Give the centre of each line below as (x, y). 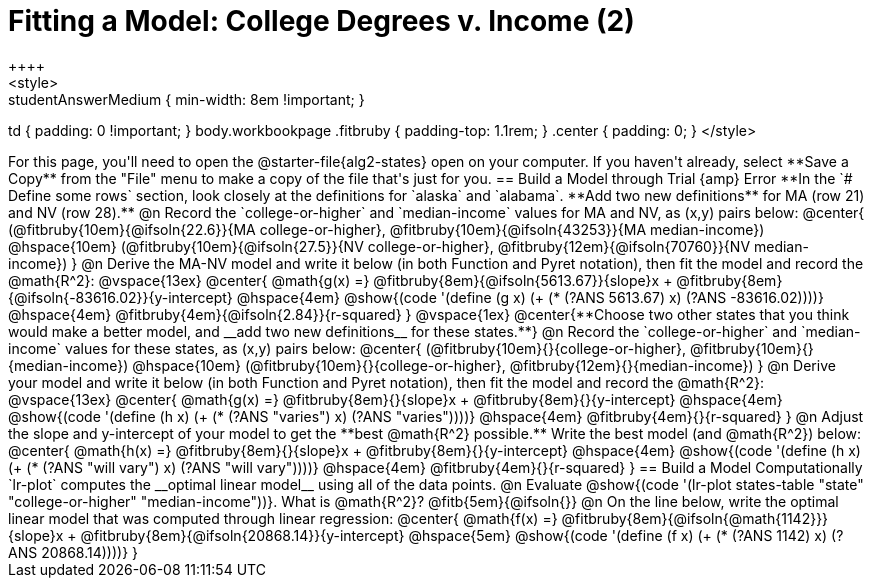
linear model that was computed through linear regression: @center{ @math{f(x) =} (283, 518)
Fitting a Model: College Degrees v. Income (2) (321, 21)
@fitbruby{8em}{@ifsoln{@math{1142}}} (695, 518)
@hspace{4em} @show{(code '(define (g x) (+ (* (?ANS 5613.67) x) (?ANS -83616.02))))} (530, 297)
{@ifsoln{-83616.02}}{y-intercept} (120, 297)
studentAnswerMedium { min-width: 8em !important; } (186, 99)
